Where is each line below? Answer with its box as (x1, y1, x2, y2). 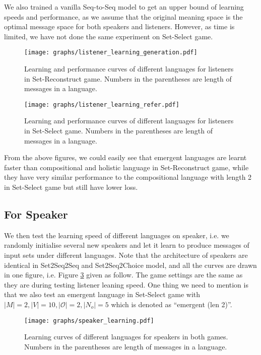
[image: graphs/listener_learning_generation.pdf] (24, 49, 198, 56)
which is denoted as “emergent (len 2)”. (111, 299, 232, 309)
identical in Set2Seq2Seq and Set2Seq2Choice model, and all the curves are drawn (4, 259, 257, 270)
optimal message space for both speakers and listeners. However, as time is (4, 21, 235, 32)
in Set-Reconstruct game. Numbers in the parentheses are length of (24, 73, 232, 84)
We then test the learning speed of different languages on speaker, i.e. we (4, 230, 229, 240)
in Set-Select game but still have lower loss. (4, 182, 138, 192)
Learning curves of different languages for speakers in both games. (24, 331, 228, 342)
